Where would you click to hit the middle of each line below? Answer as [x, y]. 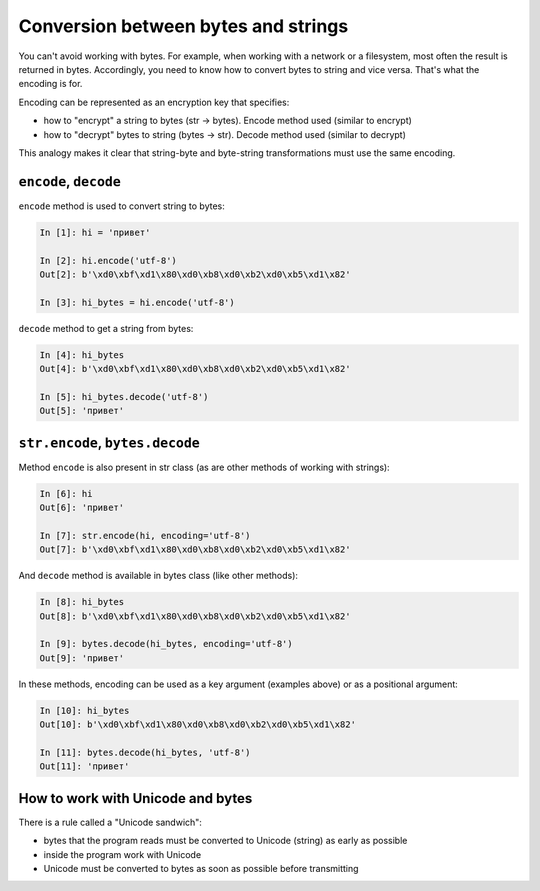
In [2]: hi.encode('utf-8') [108, 260]
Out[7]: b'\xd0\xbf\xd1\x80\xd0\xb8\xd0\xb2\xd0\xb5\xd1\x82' [195, 549]
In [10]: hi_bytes [84, 710]
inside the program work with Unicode [122, 854]
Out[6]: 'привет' [82, 508]
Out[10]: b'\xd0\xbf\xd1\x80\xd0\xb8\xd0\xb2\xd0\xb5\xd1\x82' [198, 724]
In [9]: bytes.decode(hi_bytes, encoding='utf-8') [166, 644]
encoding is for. [50, 84]
